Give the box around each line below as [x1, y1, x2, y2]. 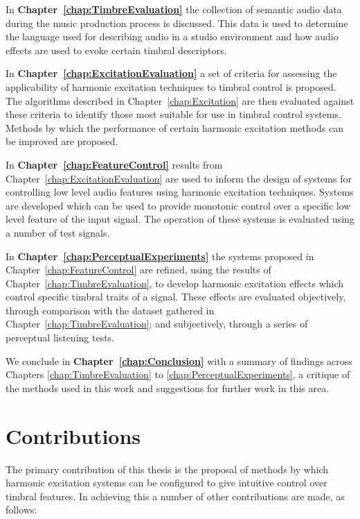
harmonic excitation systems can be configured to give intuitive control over [6, 475, 327, 490]
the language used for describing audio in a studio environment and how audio [6, 29, 339, 44]
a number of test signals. [6, 225, 110, 239]
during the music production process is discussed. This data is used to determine [6, 15, 348, 30]
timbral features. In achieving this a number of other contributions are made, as [6, 488, 345, 503]
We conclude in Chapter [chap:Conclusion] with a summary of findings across [6, 353, 352, 368]
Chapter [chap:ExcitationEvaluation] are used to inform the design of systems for [6, 171, 352, 185]
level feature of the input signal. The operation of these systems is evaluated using [6, 212, 354, 226]
